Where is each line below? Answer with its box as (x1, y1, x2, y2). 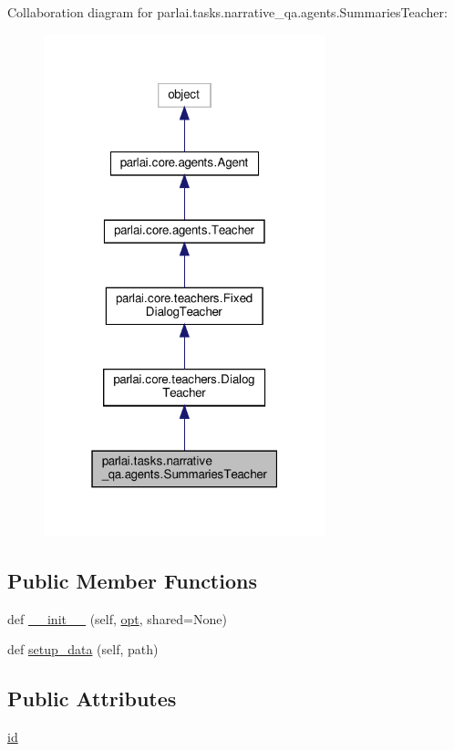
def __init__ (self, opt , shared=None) (7, 609, 227, 628)
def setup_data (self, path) (7, 640, 159, 659)
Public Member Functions (7, 566, 257, 594)
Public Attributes (7, 684, 177, 713)
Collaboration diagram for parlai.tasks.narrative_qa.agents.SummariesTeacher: (7, 3, 448, 21)
